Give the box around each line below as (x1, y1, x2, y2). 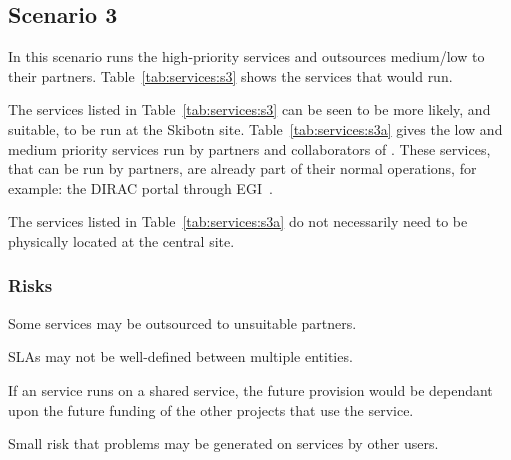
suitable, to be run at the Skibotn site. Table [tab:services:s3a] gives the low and (8, 118, 503, 139)
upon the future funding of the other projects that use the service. (8, 399, 414, 420)
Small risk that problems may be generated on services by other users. (8, 433, 439, 454)
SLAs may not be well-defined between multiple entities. (8, 346, 353, 367)
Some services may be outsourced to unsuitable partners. (8, 312, 357, 333)
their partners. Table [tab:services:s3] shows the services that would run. (8, 65, 453, 86)
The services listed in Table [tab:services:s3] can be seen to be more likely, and (8, 99, 491, 120)
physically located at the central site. (8, 230, 235, 251)
